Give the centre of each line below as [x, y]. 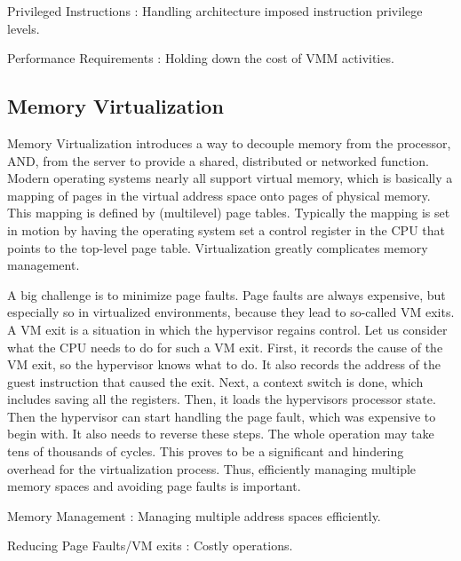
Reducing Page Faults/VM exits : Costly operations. [150, 545]
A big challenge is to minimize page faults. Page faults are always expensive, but [227, 294]
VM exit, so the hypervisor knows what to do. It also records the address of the [224, 364]
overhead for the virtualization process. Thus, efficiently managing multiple [212, 468]
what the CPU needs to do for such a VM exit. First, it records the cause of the [225, 347]
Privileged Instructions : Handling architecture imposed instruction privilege [215, 11]
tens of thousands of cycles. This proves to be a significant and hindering [206, 451]
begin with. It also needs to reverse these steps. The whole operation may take [221, 434]
